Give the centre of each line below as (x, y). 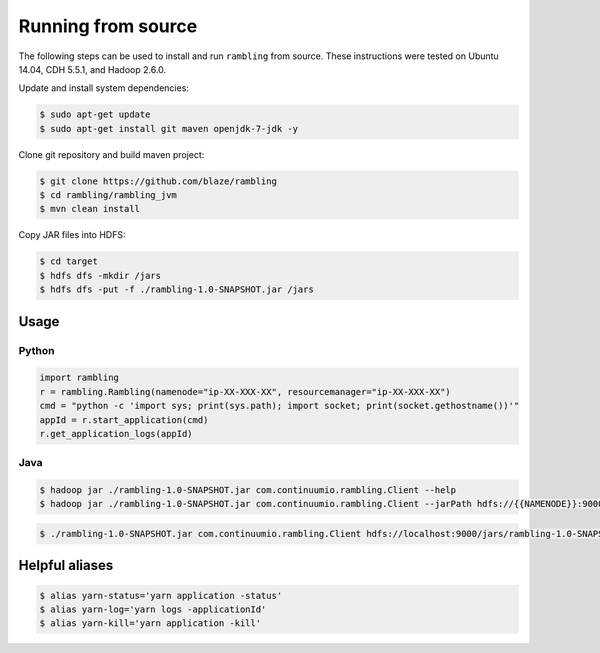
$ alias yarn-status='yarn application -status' (161, 595)
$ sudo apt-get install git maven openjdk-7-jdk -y (169, 128)
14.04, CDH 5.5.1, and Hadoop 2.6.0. (92, 69)
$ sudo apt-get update (95, 114)
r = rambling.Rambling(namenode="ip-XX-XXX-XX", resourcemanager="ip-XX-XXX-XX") (245, 391)
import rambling (79, 378)
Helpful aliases (66, 565)
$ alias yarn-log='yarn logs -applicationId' (153, 609)
